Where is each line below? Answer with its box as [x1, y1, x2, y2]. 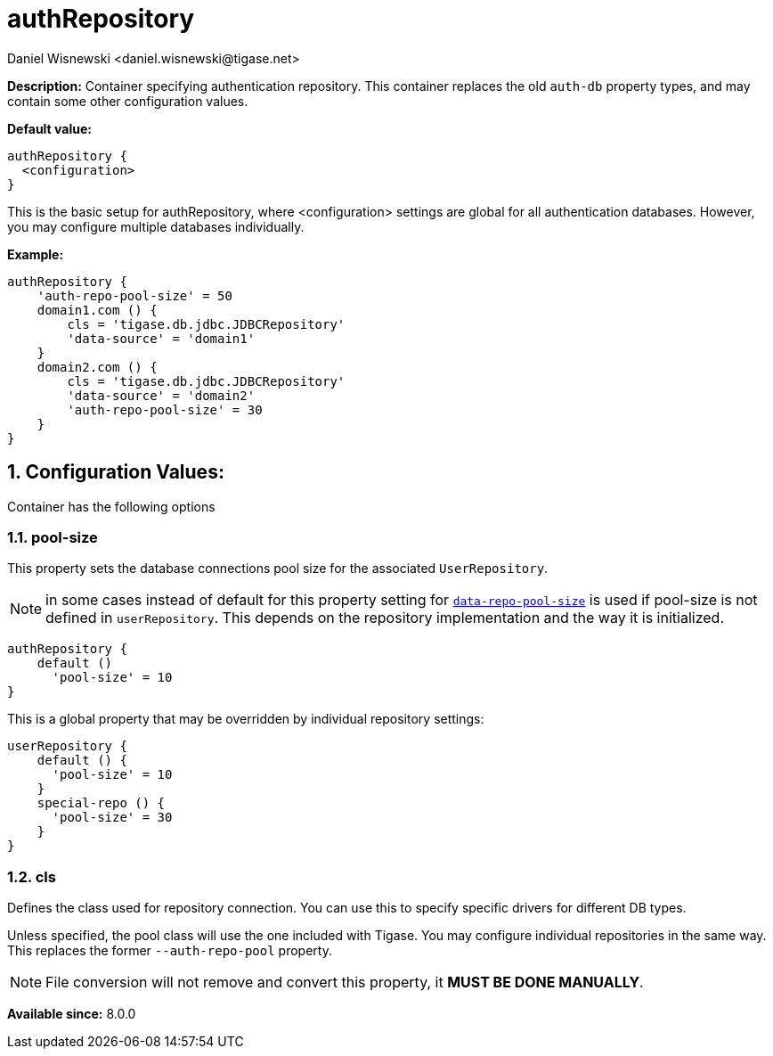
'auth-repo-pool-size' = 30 [67, 402, 263, 417]
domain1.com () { [37, 302, 158, 317]
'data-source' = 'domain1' [67, 331, 256, 346]
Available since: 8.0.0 [7, 1006, 136, 1022]
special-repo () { [37, 796, 166, 811]
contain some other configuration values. [7, 93, 248, 109]
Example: [7, 246, 64, 262]
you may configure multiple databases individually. [7, 218, 305, 234]
